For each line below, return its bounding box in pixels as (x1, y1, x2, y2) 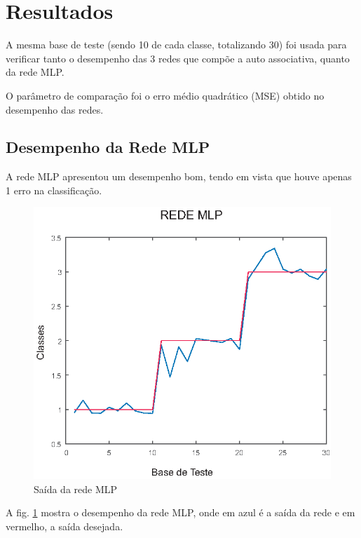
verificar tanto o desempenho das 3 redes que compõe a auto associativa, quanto (6, 51, 350, 65)
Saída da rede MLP (34, 481, 118, 496)
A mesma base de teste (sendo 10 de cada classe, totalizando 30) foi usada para (6, 37, 347, 52)
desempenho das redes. (6, 102, 104, 116)
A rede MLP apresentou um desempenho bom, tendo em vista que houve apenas (6, 169, 352, 184)
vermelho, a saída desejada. (6, 518, 123, 533)
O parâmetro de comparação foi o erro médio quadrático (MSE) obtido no (6, 88, 325, 102)
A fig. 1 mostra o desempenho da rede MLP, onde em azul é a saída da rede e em (6, 505, 355, 520)
